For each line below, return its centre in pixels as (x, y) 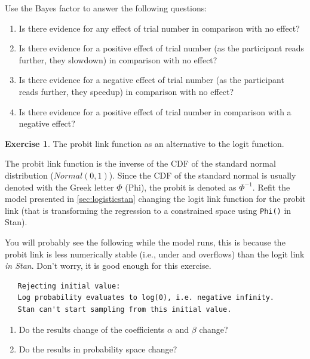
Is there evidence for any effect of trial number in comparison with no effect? (159, 28)
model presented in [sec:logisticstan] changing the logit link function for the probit (155, 199)
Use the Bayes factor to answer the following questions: (106, 8)
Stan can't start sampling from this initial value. (125, 309)
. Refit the (271, 187)
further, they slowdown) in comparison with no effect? (118, 59)
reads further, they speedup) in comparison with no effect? (126, 91)
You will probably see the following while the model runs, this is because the (145, 242)
